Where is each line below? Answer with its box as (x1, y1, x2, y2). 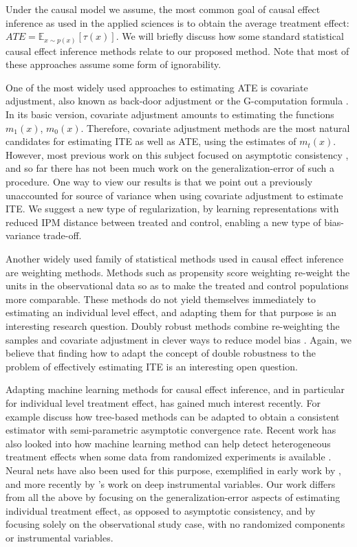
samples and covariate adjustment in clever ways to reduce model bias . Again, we (6, 332, 351, 346)
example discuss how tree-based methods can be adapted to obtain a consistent (6, 409, 340, 423)
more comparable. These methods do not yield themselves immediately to (6, 291, 316, 306)
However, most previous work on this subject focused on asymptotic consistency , (6, 147, 349, 161)
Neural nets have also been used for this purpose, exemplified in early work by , (6, 462, 341, 477)
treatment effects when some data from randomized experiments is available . (6, 449, 332, 464)
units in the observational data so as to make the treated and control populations (6, 278, 349, 293)
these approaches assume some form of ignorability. (6, 57, 221, 71)
